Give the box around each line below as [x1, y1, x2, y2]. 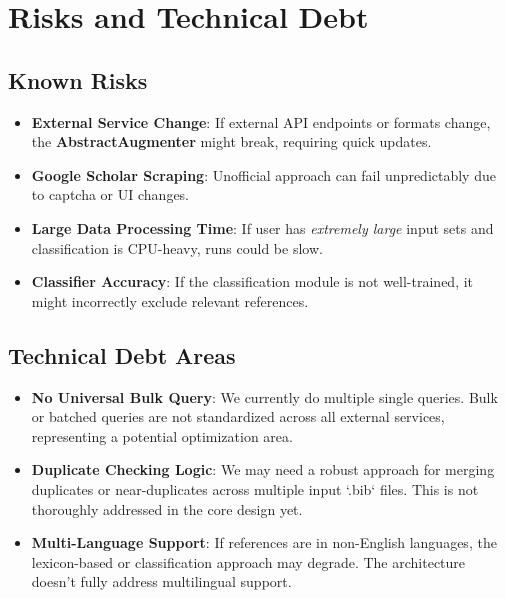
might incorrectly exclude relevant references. [31, 290, 309, 311]
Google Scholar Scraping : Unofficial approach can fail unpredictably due [31, 164, 496, 185]
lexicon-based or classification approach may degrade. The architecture [31, 551, 466, 572]
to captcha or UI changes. [31, 184, 190, 205]
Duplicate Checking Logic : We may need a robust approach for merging [31, 459, 495, 480]
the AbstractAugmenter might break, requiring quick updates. [31, 131, 432, 152]
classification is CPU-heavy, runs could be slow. [31, 237, 323, 258]
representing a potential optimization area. [31, 425, 293, 446]
